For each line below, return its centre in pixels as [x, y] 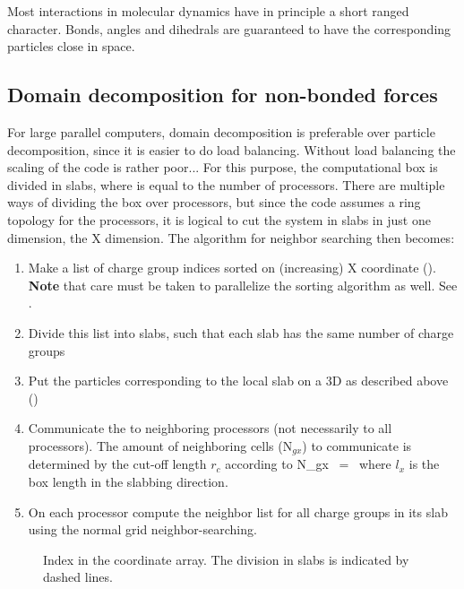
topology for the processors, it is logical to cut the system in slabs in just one [219, 219]
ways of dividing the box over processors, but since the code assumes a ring [214, 202]
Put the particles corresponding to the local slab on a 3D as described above [238, 381]
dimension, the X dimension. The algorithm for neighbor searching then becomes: [231, 237]
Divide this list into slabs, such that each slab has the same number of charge [241, 332]
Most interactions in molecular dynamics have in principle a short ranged [208, 11]
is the [424, 464]
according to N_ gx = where [308, 464]
